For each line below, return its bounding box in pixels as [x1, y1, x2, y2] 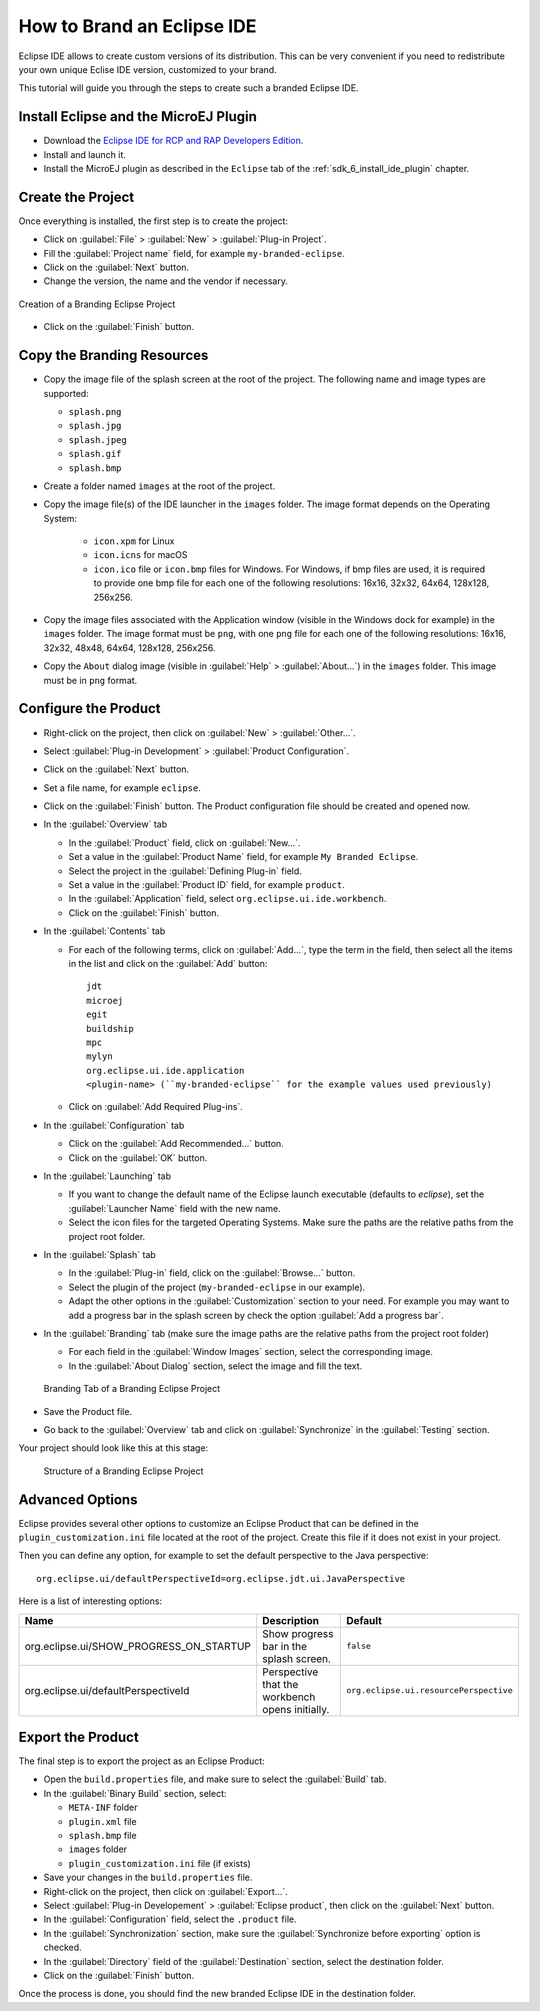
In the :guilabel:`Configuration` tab [43, 1119, 185, 1131]
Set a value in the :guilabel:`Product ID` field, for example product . [68, 879, 345, 891]
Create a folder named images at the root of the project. [43, 480, 276, 492]
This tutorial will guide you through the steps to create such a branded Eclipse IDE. [18, 82, 359, 94]
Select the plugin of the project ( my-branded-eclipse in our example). [68, 1281, 366, 1293]
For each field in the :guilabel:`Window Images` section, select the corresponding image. [68, 1346, 434, 1358]
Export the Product [18, 1728, 139, 1745]
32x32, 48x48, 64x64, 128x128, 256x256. [43, 641, 216, 654]
